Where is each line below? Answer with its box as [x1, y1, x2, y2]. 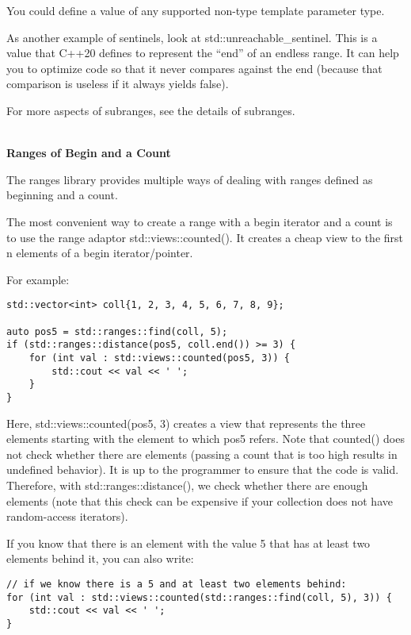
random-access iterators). [6, 508, 128, 525]
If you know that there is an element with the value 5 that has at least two [6, 534, 371, 551]
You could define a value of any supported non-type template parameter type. [6, 2, 385, 18]
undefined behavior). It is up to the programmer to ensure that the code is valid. [6, 461, 399, 478]
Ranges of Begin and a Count [6, 144, 171, 161]
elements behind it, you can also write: [6, 550, 194, 567]
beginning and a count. [6, 187, 118, 203]
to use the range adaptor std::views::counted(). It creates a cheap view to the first [6, 229, 404, 245]
